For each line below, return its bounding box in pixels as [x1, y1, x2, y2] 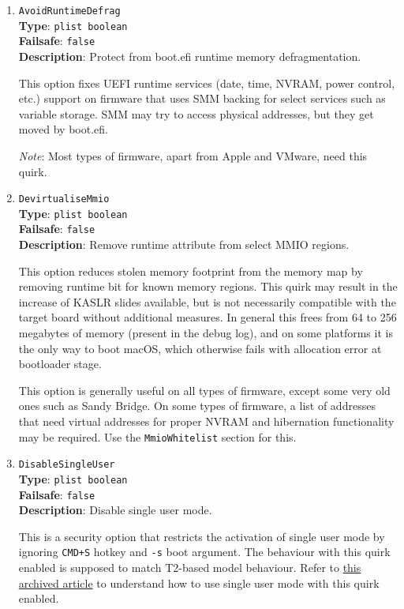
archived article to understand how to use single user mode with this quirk [18, 574, 380, 591]
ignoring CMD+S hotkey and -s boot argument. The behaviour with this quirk [18, 543, 391, 560]
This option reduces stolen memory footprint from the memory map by [18, 262, 363, 279]
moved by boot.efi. [18, 121, 108, 137]
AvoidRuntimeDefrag [18, 6, 121, 17]
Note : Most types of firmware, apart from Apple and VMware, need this [18, 147, 368, 164]
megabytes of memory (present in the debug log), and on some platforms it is [18, 325, 393, 341]
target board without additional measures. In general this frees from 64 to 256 [18, 309, 397, 325]
